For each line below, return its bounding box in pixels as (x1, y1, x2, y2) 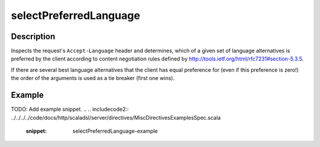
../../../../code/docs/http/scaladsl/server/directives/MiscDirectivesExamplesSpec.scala (11, 114, 221, 121)
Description (11, 31, 56, 41)
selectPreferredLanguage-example (72, 127, 158, 135)
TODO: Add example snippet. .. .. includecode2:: (11, 106, 129, 113)
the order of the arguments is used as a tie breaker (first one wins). (11, 75, 175, 82)
